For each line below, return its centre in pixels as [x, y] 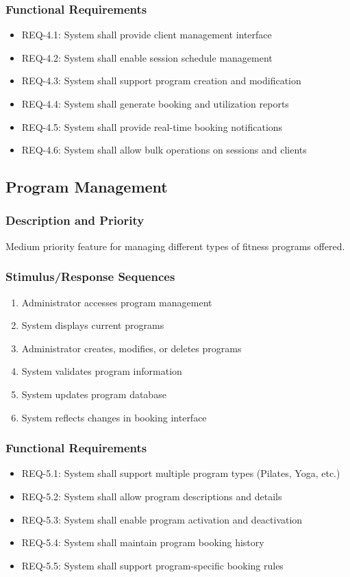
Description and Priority [75, 220]
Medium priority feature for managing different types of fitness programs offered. [175, 246]
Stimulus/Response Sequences [90, 277]
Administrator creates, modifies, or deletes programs [132, 348]
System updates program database [94, 394]
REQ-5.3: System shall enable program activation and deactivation [162, 519]
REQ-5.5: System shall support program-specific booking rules [152, 565]
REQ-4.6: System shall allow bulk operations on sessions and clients [164, 150]
